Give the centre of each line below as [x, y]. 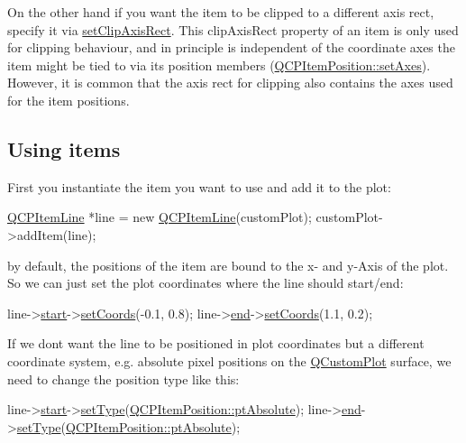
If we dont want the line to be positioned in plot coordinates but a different [216, 343]
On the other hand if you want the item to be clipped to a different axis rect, [221, 12]
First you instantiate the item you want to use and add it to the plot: [199, 186]
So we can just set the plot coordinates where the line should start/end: [206, 283]
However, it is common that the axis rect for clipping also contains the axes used [230, 83]
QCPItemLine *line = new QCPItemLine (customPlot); [160, 217]
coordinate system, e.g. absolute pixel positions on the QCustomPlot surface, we [229, 360]
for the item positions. [69, 100]
